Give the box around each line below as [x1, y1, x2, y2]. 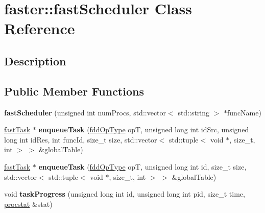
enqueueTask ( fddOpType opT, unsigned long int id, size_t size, [38, 161, 247, 172]
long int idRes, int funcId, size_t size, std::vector [4, 134, 157, 145]
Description [4, 53, 66, 68]
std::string [178, 107, 210, 117]
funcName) [227, 107, 261, 117]
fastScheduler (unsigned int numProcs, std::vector [4, 107, 166, 117]
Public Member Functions [4, 83, 144, 99]
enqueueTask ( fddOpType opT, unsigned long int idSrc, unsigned [38, 124, 249, 135]
